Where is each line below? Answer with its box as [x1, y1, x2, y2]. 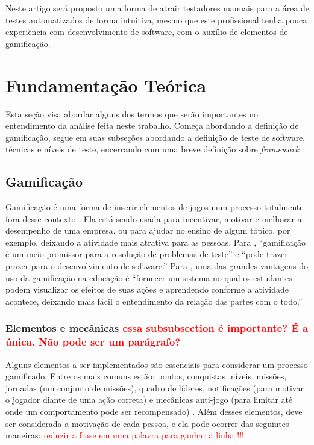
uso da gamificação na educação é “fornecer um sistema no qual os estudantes [5, 271, 292, 284]
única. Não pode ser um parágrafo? [5, 334, 181, 349]
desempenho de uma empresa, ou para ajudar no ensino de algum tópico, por [5, 224, 290, 237]
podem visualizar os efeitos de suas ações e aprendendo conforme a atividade [5, 283, 289, 296]
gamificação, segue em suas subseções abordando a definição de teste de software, [5, 131, 306, 143]
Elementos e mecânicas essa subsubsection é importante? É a [5, 320, 309, 335]
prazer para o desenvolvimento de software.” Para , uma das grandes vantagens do [5, 260, 309, 272]
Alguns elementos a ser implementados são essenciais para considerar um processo [5, 358, 308, 370]
